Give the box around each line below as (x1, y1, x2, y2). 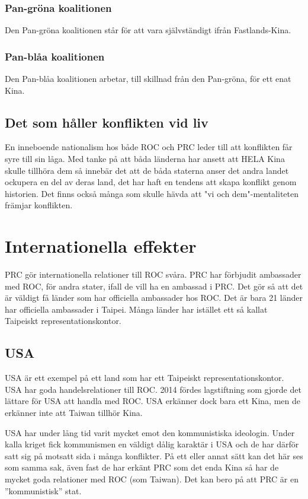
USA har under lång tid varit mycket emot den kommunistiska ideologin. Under (5, 426, 295, 438)
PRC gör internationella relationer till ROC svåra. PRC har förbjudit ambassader (5, 268, 301, 281)
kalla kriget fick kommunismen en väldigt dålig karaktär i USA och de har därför (5, 438, 299, 450)
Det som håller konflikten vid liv (5, 113, 208, 131)
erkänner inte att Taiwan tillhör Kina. (5, 406, 143, 419)
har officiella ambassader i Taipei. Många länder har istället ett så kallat (5, 303, 268, 315)
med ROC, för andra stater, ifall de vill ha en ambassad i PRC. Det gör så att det (5, 279, 303, 292)
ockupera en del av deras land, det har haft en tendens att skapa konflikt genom (5, 176, 297, 188)
